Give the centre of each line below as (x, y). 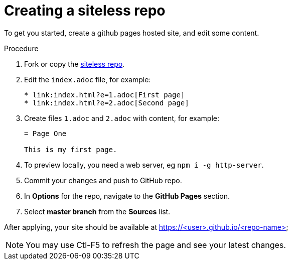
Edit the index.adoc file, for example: (88, 79)
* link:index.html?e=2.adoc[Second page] (107, 103)
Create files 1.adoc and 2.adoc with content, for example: (122, 118)
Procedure (21, 48)
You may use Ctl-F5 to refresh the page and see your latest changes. (156, 245)
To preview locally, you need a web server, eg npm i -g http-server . (144, 165)
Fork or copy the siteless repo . (75, 64)
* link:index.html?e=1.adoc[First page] (105, 95)
